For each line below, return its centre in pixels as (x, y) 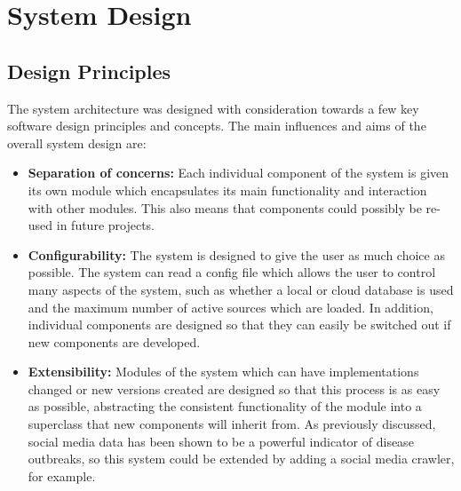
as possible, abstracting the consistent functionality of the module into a (225, 406)
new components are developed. (114, 341)
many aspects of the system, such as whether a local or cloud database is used (241, 289)
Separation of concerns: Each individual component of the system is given (238, 173)
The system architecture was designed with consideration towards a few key (213, 108)
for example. (62, 475)
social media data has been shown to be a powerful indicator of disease (221, 441)
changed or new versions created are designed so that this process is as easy (234, 388)
